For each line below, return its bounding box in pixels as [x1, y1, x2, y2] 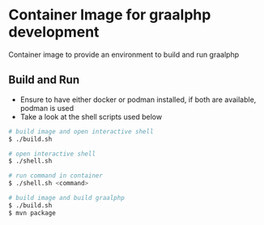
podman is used [19, 103, 75, 112]
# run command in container [8, 172, 104, 180]
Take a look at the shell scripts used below [19, 112, 163, 121]
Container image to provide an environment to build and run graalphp [8, 49, 240, 59]
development [8, 23, 100, 41]
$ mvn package [8, 209, 57, 217]
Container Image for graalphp [8, 6, 211, 24]
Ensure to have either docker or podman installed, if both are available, [19, 95, 257, 104]
